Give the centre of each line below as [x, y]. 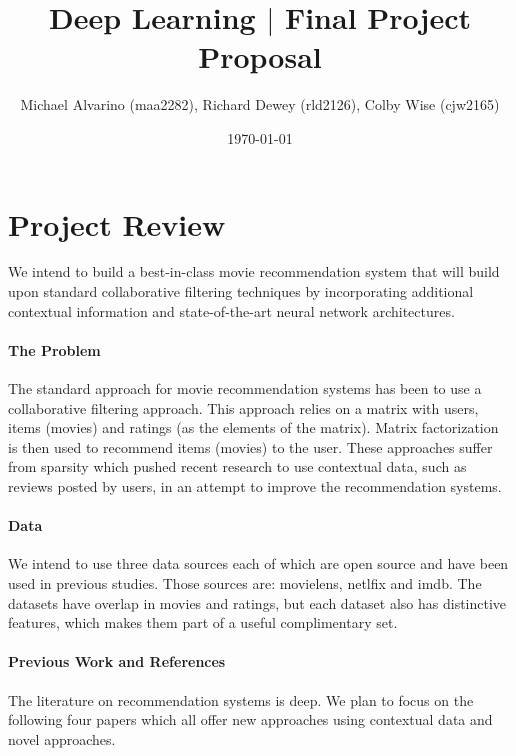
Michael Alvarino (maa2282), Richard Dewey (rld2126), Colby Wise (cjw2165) [260, 104]
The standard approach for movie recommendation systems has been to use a [245, 388]
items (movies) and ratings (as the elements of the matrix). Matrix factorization [253, 427]
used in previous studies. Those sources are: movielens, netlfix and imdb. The [245, 582]
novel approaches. [62, 738]
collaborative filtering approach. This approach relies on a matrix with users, [243, 407]
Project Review [117, 223]
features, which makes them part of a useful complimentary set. [203, 622]
